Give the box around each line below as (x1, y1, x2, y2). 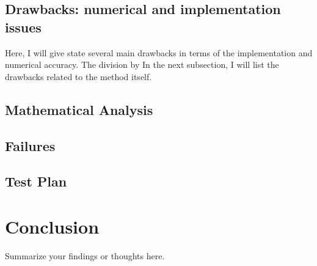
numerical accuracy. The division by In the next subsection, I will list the (5, 58, 279, 71)
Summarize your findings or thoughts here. (5, 249, 165, 262)
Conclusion (5, 213, 100, 238)
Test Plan (5, 172, 67, 191)
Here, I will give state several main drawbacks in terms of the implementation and (5, 46, 313, 59)
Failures (5, 136, 56, 155)
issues (5, 17, 42, 36)
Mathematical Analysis (5, 100, 153, 119)
